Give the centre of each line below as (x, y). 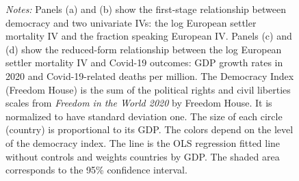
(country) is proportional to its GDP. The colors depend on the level (149, 129)
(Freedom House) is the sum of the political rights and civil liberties (148, 89)
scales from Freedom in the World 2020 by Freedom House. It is (139, 103)
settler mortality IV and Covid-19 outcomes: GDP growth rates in (144, 62)
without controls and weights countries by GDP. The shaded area (143, 156)
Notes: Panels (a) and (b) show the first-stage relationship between (146, 9)
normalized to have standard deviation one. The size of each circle (144, 116)
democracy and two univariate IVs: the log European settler (131, 22)
